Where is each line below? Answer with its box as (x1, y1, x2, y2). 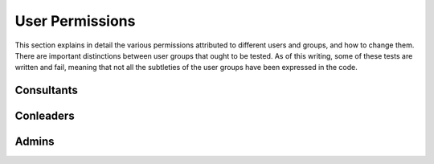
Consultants (14, 84, 78, 97)
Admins (14, 135, 55, 149)
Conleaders (14, 109, 76, 123)
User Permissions (14, 12, 136, 30)
